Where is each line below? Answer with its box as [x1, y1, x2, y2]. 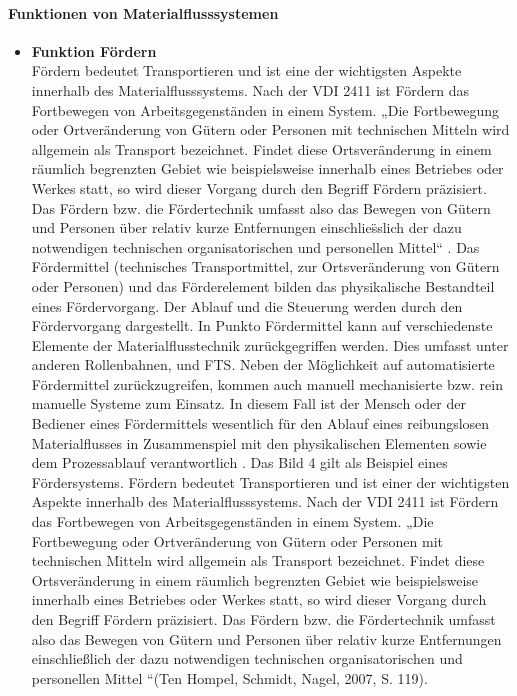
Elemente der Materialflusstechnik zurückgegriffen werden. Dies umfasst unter [31, 334, 509, 355]
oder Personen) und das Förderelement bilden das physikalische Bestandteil [31, 275, 495, 296]
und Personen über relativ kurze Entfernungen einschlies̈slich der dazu [31, 217, 462, 238]
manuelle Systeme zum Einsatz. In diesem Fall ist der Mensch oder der [31, 393, 466, 414]
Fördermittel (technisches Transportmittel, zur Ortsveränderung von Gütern [31, 256, 500, 277]
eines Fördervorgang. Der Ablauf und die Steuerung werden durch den [31, 295, 463, 316]
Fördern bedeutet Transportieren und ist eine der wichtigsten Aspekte [31, 60, 462, 81]
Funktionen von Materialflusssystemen [8, 2, 279, 23]
